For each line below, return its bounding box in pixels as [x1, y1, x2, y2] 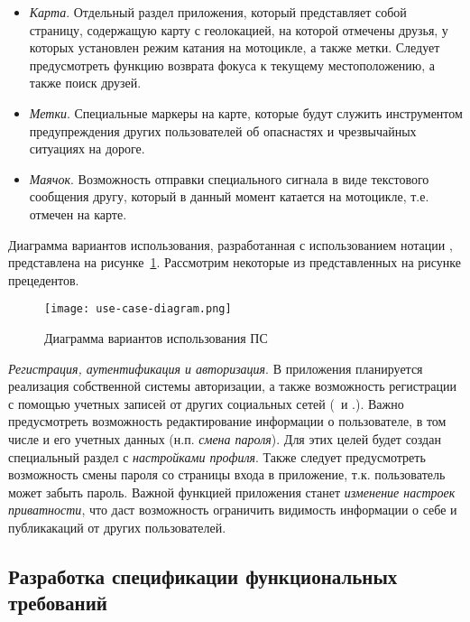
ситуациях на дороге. [29, 139, 145, 158]
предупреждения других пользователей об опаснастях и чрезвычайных [29, 121, 417, 140]
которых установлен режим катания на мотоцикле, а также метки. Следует [29, 38, 440, 57]
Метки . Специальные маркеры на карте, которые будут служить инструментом [29, 103, 463, 122]
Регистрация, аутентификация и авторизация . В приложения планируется [8, 358, 423, 377]
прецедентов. [8, 270, 79, 289]
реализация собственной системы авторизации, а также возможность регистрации [8, 376, 456, 395]
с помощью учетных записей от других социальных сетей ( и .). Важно [8, 394, 404, 413]
